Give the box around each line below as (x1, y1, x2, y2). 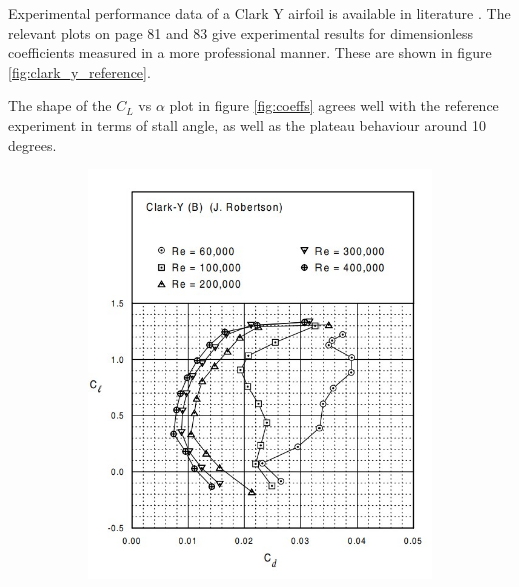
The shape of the (8, 95, 112, 116)
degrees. (8, 134, 57, 155)
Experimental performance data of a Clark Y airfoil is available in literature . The (8, 3, 511, 23)
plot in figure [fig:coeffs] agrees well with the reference (169, 95, 499, 116)
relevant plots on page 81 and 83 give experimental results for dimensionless (8, 22, 473, 43)
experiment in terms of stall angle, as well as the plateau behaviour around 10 (8, 114, 487, 135)
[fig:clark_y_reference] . (8, 61, 151, 82)
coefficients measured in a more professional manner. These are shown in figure (8, 42, 492, 63)
